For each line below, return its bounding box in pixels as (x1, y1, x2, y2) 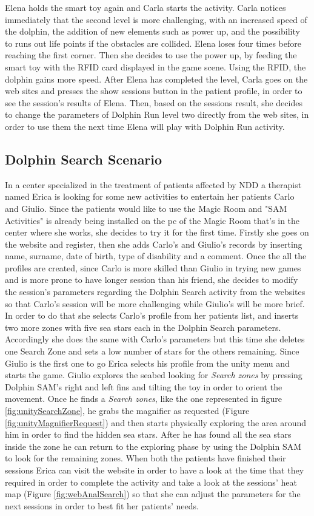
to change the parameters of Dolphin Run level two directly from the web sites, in (5, 108, 309, 121)
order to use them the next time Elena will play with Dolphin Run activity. (5, 120, 285, 132)
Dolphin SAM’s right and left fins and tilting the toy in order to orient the (5, 380, 282, 393)
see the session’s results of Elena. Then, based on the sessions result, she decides (5, 96, 302, 109)
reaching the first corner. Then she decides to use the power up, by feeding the (5, 49, 297, 61)
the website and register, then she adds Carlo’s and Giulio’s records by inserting (5, 237, 302, 250)
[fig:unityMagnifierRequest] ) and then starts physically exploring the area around (5, 416, 307, 429)
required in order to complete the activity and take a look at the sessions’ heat (5, 475, 297, 488)
